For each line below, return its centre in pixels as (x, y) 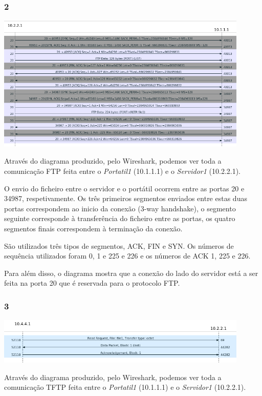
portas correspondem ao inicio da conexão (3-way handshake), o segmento (120, 208)
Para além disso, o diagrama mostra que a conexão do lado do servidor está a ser (131, 273)
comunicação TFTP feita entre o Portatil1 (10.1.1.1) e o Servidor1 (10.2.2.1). (125, 387)
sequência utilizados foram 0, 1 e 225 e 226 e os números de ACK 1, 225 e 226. (127, 256)
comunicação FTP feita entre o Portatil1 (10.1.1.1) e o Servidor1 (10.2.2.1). (123, 171)
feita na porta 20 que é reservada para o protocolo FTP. (92, 283)
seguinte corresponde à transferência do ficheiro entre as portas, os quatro (120, 218)
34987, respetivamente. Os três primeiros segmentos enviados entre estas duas (126, 198)
